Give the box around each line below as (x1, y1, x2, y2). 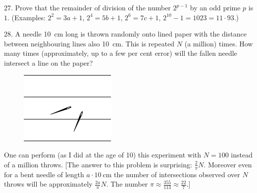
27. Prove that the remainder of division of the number (4, 2, 171, 12)
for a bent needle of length (4, 169, 84, 179)
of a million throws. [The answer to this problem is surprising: (4, 159, 192, 169)
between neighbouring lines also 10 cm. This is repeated (4, 38, 175, 48)
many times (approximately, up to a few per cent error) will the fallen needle (4, 48, 237, 58)
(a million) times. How (184, 38, 253, 48)
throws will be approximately (4, 179, 93, 189)
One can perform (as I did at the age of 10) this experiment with (4, 150, 202, 160)
